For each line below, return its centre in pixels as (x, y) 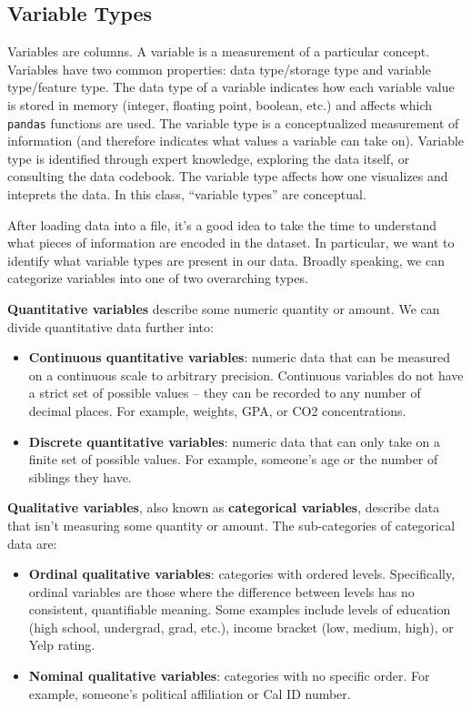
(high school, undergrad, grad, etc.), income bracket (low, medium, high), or (241, 627)
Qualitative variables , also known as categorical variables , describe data (224, 507)
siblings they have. (80, 476)
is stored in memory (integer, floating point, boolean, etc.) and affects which (220, 104)
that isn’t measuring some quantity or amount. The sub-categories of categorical (231, 525)
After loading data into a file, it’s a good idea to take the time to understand (222, 224)
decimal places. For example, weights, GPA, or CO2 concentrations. (217, 410)
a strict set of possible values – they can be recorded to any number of (225, 393)
